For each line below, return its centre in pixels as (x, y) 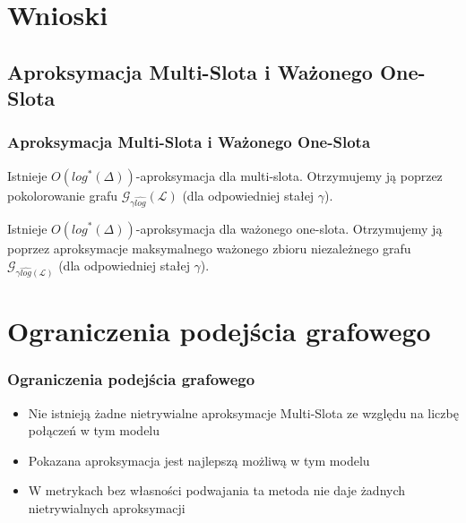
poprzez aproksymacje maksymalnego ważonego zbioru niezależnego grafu (209, 248)
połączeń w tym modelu (94, 430)
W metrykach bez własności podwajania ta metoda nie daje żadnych (217, 490)
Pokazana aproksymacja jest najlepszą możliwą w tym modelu (199, 460)
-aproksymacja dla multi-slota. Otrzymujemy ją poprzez (289, 175)
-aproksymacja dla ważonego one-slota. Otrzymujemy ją (289, 228)
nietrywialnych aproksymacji (107, 507)
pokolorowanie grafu (62, 195)
